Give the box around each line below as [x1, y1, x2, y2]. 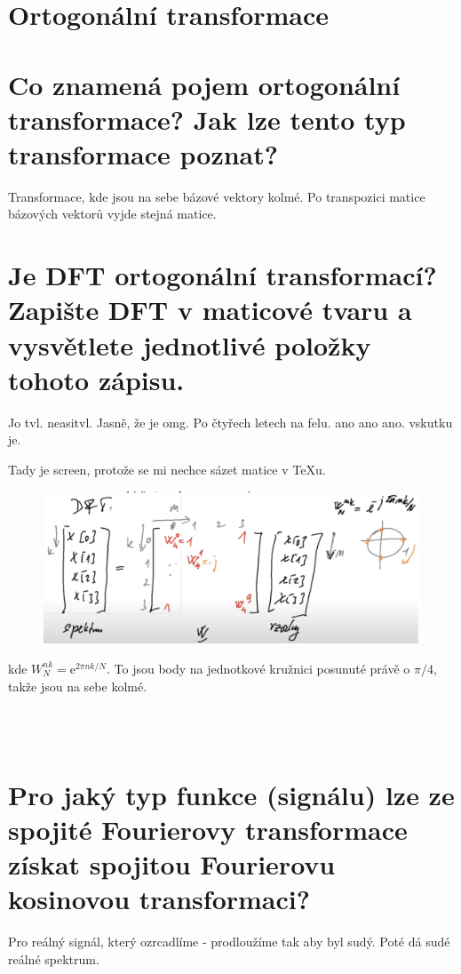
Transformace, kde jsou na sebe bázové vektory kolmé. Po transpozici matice [8, 187, 425, 205]
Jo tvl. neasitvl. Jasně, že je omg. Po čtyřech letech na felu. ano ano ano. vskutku [8, 412, 453, 431]
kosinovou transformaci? [8, 881, 310, 917]
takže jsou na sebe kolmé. [8, 676, 147, 695]
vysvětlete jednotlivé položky [8, 326, 371, 363]
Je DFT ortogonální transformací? [8, 257, 437, 293]
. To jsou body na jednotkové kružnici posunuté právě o [107, 659, 410, 677]
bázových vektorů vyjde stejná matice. [8, 204, 217, 223]
